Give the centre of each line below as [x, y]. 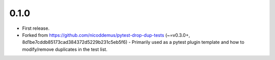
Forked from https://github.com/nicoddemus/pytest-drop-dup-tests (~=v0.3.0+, [106, 35]
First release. [36, 28]
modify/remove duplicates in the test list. [65, 49]
